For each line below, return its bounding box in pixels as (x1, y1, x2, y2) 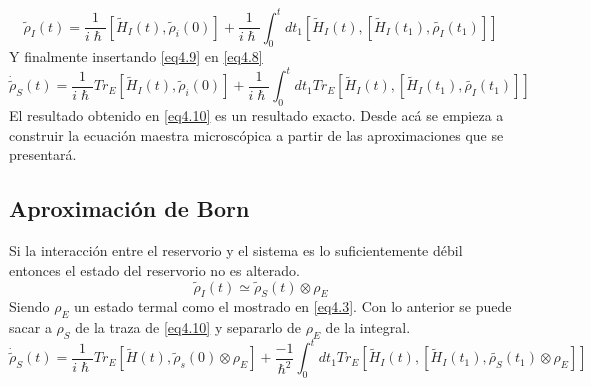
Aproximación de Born (9, 193, 250, 224)
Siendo (9, 296, 50, 317)
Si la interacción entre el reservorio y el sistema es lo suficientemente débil (9, 240, 463, 261)
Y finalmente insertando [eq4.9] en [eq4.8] (9, 46, 263, 67)
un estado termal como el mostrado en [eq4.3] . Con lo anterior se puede (74, 296, 512, 317)
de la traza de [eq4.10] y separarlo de (75, 317, 302, 338)
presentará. (9, 144, 77, 165)
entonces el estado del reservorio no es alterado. (9, 259, 300, 280)
